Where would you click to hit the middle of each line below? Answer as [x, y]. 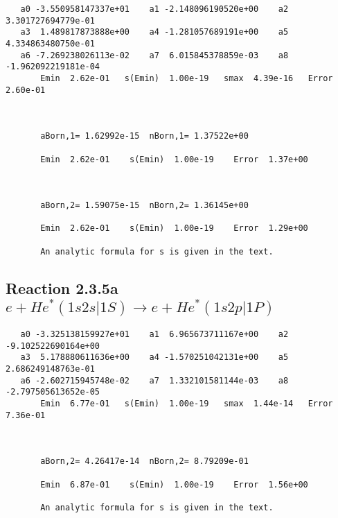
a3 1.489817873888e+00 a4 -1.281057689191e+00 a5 [154, 32]
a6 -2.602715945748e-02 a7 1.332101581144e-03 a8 [154, 380]
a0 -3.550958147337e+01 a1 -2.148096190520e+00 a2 [154, 9]
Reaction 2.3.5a [62, 287]
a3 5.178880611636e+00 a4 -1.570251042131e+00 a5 [154, 357]
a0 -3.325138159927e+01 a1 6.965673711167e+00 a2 [154, 334]
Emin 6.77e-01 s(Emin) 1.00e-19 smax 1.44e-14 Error [187, 403]
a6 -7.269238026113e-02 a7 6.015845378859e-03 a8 [154, 55]
